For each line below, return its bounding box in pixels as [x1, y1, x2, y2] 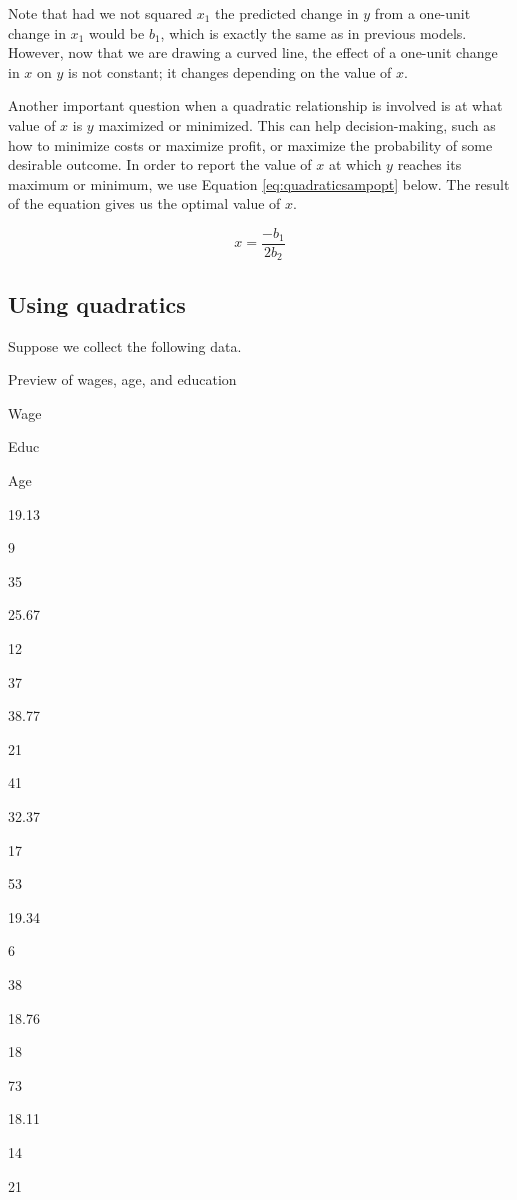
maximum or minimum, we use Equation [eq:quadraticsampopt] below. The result [8, 173, 510, 194]
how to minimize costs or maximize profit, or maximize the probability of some [8, 134, 493, 155]
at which [328, 154, 382, 175]
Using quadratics [8, 288, 186, 319]
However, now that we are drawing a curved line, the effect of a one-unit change [8, 42, 498, 63]
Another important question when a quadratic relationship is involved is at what [8, 95, 503, 116]
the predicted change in [215, 3, 359, 23]
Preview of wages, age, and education [8, 369, 237, 390]
